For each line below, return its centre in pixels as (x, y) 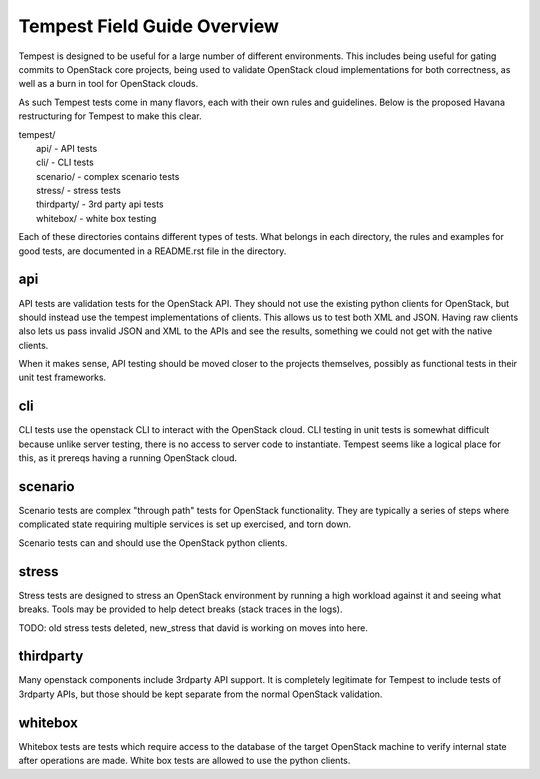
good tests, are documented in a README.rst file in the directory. (152, 251)
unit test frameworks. (62, 377)
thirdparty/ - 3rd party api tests (100, 204)
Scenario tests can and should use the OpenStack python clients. (153, 542)
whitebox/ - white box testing (96, 218)
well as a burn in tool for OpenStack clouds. (108, 84)
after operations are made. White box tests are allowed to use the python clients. (184, 761)
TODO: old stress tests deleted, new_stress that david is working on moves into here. (193, 627)
